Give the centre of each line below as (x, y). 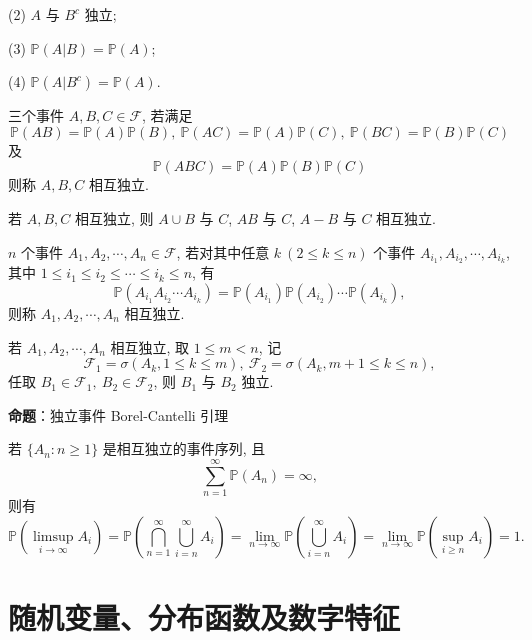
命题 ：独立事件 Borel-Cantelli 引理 (118, 414)
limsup (53, 536)
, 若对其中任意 (223, 251)
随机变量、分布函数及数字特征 (204, 616)
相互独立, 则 (114, 217)
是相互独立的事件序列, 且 (184, 448)
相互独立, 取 (150, 346)
